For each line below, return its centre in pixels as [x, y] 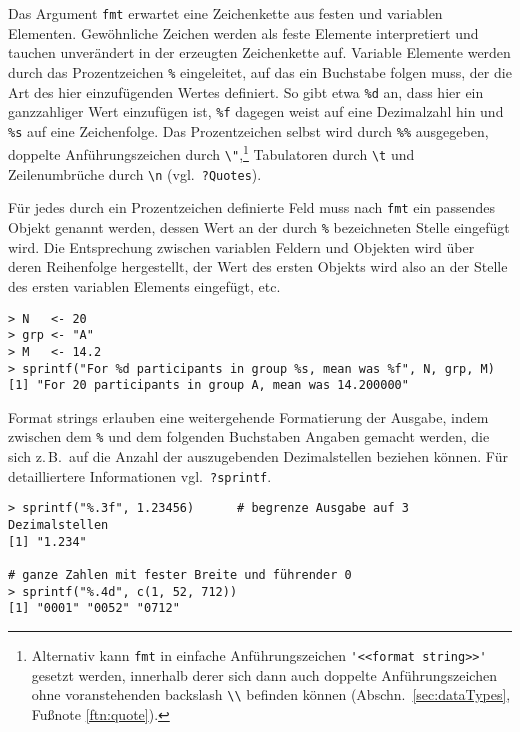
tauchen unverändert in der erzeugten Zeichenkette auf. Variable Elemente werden [259, 52]
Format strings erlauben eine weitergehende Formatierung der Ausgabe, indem [248, 416]
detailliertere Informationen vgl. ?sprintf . [140, 475]
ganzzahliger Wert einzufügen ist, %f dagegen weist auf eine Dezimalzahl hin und [256, 111]
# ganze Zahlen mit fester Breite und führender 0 [180, 574]
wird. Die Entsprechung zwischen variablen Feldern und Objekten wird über [241, 246]
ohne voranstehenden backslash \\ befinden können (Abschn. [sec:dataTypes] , [271, 694]
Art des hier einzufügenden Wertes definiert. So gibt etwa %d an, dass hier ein [246, 91]
